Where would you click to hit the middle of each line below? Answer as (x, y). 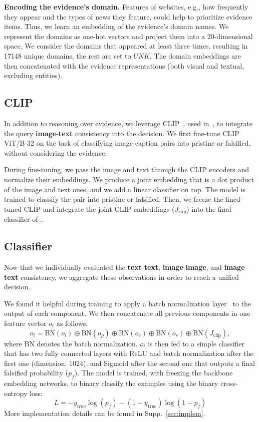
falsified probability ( (36, 373)
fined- (234, 199)
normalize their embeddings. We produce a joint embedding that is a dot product (129, 179)
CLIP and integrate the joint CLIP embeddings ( (99, 208)
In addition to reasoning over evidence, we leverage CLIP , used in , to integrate (128, 123)
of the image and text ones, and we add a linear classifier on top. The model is (125, 189)
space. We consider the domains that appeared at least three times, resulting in (126, 46)
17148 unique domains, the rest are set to (68, 55)
